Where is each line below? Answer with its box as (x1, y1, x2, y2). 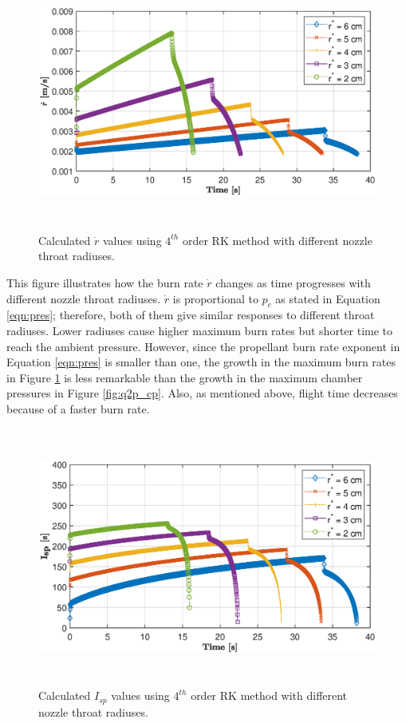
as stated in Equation (275, 290, 380, 306)
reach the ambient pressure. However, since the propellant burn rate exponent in (6, 338, 400, 354)
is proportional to (172, 290, 258, 306)
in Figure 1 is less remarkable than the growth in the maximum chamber (6, 369, 363, 385)
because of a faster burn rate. (6, 400, 150, 417)
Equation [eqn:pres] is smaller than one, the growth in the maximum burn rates (6, 354, 396, 370)
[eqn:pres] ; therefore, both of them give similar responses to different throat (6, 306, 375, 323)
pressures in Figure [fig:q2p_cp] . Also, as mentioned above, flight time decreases (6, 385, 398, 401)
